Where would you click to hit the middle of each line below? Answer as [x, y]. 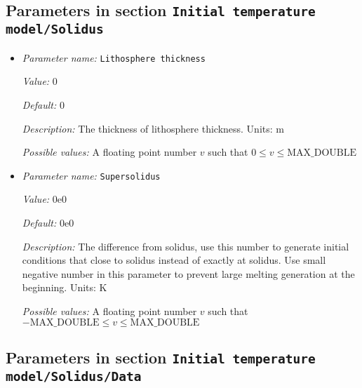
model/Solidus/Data [74, 376]
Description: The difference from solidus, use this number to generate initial [186, 246]
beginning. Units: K [65, 287]
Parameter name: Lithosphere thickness [114, 57]
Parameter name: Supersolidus [91, 175]
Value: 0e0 [45, 199]
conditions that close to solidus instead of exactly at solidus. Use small [174, 260]
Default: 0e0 [48, 223]
